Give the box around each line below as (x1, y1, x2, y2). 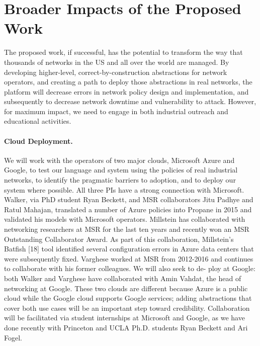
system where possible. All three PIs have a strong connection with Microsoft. (4, 184, 244, 195)
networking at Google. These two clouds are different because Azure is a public (4, 283, 248, 293)
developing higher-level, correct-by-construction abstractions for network (4, 66, 227, 77)
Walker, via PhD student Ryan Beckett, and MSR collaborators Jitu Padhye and (4, 194, 253, 205)
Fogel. (4, 332, 22, 342)
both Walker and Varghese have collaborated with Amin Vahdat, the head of (4, 273, 241, 283)
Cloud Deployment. (4, 135, 73, 146)
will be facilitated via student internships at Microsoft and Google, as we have (4, 312, 245, 323)
